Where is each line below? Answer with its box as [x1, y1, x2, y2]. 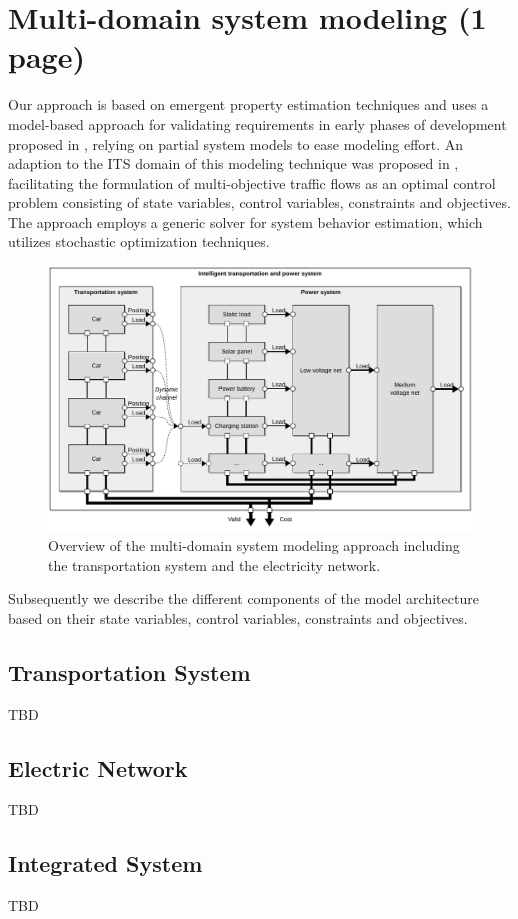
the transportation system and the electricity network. [48, 554, 381, 575]
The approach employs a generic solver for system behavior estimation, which [8, 211, 483, 232]
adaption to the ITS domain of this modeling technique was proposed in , [8, 153, 459, 174]
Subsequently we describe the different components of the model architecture [8, 588, 479, 609]
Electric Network [8, 752, 188, 783]
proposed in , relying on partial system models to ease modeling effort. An [8, 133, 464, 154]
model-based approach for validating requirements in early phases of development [8, 113, 507, 134]
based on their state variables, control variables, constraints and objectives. [8, 607, 468, 628]
